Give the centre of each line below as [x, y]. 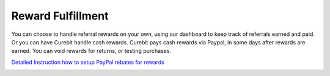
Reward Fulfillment [60, 16]
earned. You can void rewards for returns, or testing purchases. [91, 51]
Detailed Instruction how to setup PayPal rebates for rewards [88, 62]
